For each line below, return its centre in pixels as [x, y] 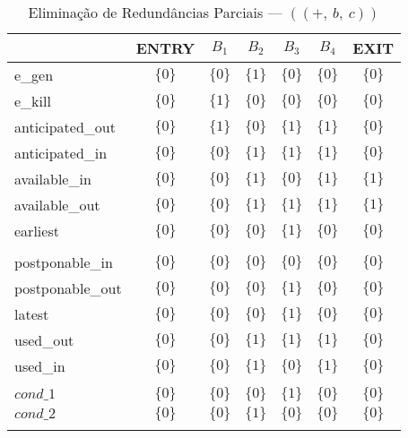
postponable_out [68, 288]
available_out [57, 205]
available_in [53, 179]
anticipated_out [65, 127]
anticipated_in [61, 153]
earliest [37, 231]
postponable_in [64, 262]
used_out [44, 340]
